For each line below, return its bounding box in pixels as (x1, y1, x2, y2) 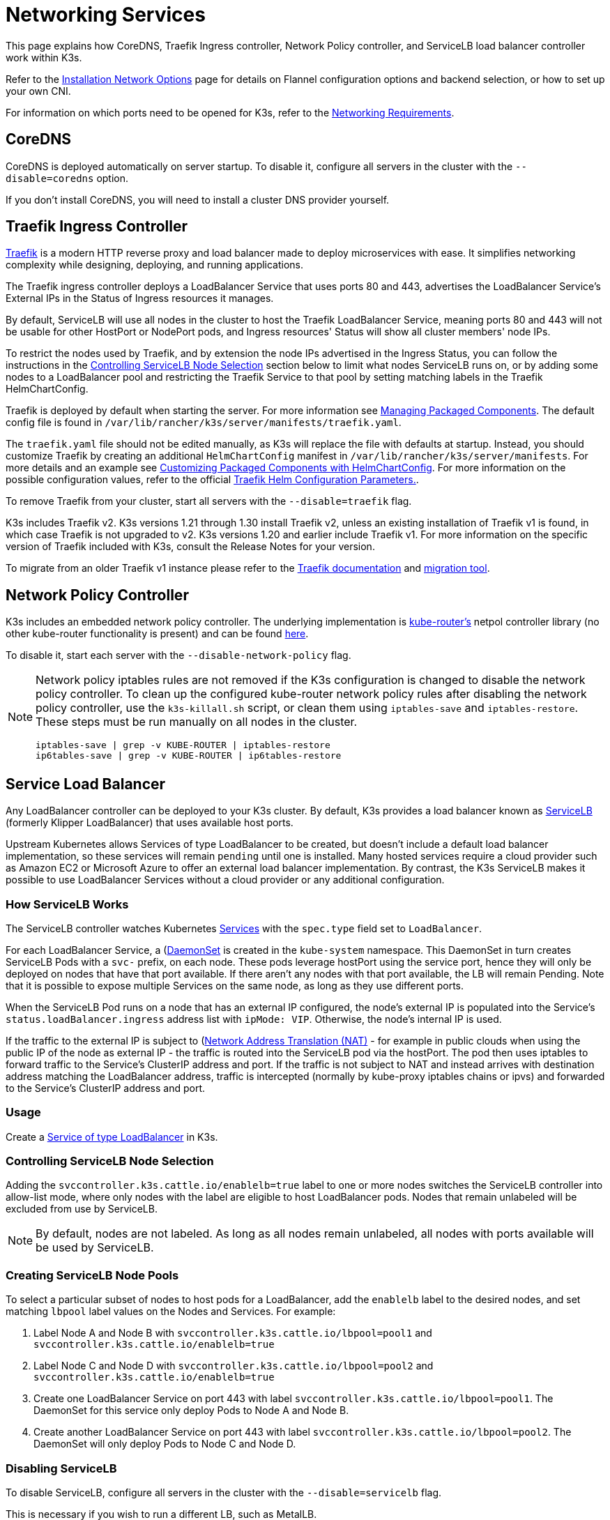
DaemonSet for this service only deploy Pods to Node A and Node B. (33, 1404, 349, 1417)
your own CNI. (6, 84, 71, 97)
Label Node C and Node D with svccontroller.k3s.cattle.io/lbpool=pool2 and (33, 1360, 434, 1372)
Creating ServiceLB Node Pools (6, 1268, 179, 1282)
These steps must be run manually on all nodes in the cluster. (36, 715, 358, 729)
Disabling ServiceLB (6, 1461, 117, 1475)
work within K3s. (6, 51, 82, 63)
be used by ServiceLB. (36, 1240, 154, 1255)
